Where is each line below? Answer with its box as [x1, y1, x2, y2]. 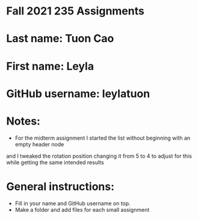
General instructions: [6, 179, 115, 193]
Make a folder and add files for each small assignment [14, 206, 150, 213]
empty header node [14, 140, 64, 148]
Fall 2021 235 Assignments [6, 4, 144, 18]
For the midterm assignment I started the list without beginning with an [14, 134, 191, 141]
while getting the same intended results [6, 158, 104, 166]
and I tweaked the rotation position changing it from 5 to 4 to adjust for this [6, 152, 193, 159]
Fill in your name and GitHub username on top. [14, 200, 131, 207]
